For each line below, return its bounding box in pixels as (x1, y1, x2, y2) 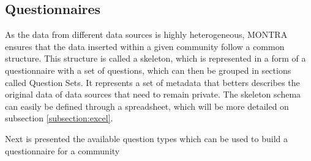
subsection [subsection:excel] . (5, 112, 113, 124)
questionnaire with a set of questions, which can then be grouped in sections (5, 63, 291, 76)
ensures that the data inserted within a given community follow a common (5, 40, 285, 52)
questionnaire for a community (5, 144, 120, 157)
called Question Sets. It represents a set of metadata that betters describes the (5, 76, 300, 88)
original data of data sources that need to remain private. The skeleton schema (5, 88, 301, 101)
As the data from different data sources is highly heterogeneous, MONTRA (5, 28, 288, 41)
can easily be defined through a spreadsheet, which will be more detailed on (5, 99, 289, 112)
